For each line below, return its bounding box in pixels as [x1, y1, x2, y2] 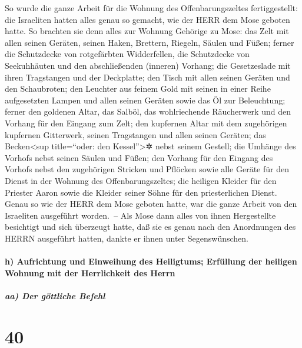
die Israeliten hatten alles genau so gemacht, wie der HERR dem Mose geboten [5, 13, 290, 25]
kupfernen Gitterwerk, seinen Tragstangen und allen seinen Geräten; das [5, 128, 266, 140]
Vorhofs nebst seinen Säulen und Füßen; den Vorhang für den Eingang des [5, 151, 273, 163]
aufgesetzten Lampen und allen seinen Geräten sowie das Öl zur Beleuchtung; [5, 93, 286, 106]
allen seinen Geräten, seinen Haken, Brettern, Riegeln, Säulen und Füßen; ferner [5, 36, 294, 48]
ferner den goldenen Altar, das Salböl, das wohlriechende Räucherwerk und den [5, 105, 291, 118]
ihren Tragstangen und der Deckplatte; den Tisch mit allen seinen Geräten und [5, 71, 290, 83]
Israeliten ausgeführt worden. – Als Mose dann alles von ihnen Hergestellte [5, 209, 276, 221]
